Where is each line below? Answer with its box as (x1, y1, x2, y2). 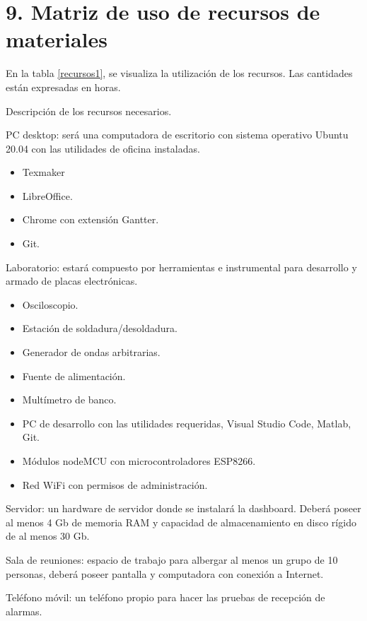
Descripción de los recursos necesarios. (6, 103, 172, 118)
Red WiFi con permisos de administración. (22, 477, 208, 492)
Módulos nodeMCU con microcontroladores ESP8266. (22, 454, 256, 468)
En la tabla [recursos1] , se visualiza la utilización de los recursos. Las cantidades (6, 66, 353, 81)
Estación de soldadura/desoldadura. (22, 321, 177, 336)
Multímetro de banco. (22, 392, 117, 407)
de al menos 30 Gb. (6, 528, 90, 543)
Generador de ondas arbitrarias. (22, 345, 161, 360)
